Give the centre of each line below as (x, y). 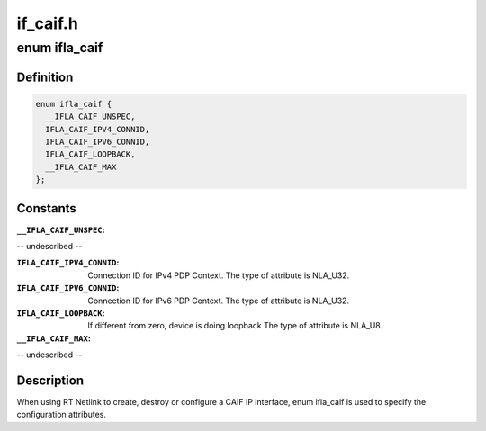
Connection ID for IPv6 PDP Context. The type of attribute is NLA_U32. (219, 301)
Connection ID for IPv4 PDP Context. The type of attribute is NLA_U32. (219, 275)
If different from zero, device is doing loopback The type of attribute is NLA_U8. (235, 326)
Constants (46, 208)
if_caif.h (47, 23)
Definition (45, 77)
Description (50, 380)
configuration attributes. (62, 415)
